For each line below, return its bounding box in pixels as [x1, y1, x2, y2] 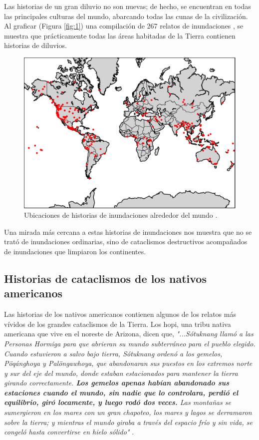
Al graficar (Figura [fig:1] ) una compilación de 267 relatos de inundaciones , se [4, 21, 244, 31]
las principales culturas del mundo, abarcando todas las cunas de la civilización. [4, 11, 248, 21]
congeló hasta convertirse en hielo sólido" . [4, 426, 134, 437]
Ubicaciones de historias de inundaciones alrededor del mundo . [24, 210, 218, 220]
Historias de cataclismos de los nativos [4, 270, 207, 286]
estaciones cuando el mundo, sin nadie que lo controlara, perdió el [4, 387, 239, 397]
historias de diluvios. [4, 40, 67, 51]
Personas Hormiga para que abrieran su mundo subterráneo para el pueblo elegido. [4, 338, 256, 348]
